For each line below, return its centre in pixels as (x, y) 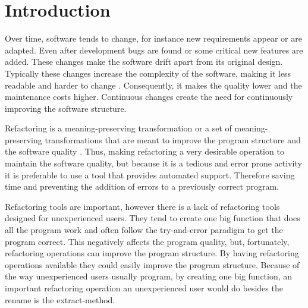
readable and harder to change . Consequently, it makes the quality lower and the (153, 85)
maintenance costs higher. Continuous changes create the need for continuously (149, 97)
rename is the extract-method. (60, 299)
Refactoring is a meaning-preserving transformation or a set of (118, 128)
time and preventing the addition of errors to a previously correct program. (142, 186)
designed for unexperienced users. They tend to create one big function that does (153, 218)
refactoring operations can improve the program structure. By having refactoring (152, 253)
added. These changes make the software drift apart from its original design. (144, 62)
